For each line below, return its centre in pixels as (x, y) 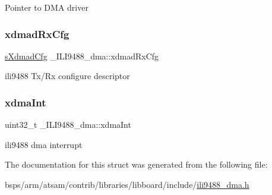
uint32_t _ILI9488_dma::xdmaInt (68, 125)
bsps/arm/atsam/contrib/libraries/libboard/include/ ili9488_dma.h (127, 184)
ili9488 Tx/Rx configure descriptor (67, 76)
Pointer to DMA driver (47, 7)
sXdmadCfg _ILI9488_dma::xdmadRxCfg (82, 56)
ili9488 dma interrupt (44, 144)
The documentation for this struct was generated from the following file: (136, 164)
